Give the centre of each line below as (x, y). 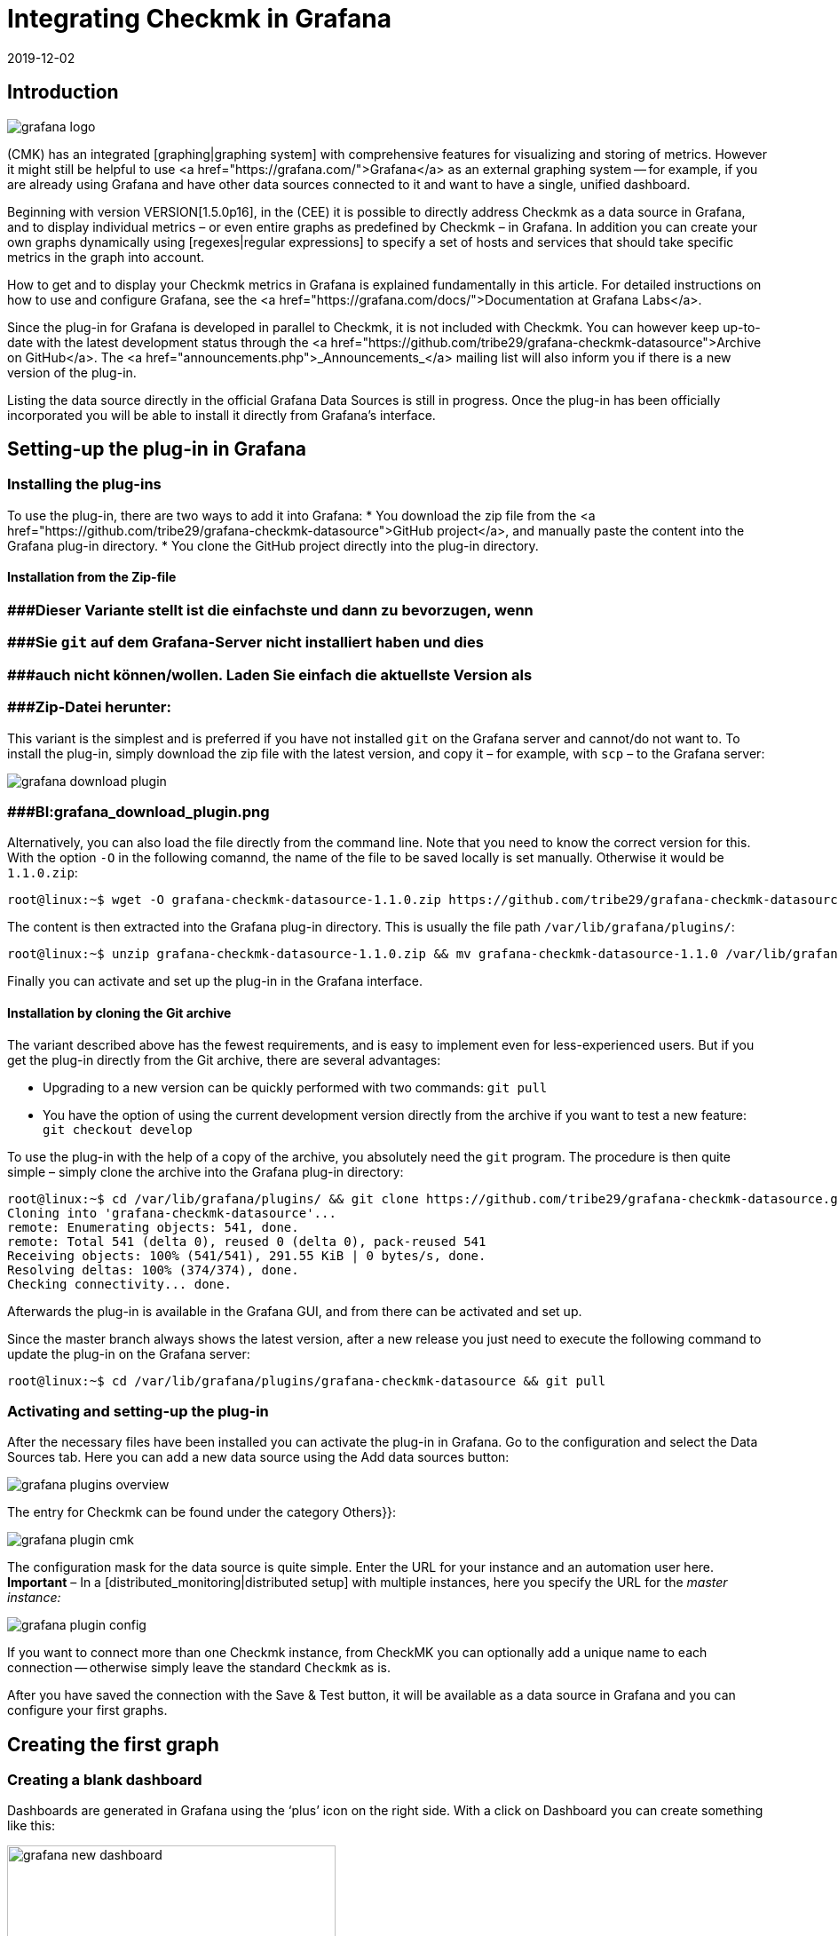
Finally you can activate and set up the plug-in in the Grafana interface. (215, 981)
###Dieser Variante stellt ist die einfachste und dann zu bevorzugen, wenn (270, 611)
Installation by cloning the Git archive (119, 1012)
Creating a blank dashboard (105, 1780)
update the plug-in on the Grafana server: (129, 1353)
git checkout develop (118, 1129)
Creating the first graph (113, 1744)
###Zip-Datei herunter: (89, 707)
